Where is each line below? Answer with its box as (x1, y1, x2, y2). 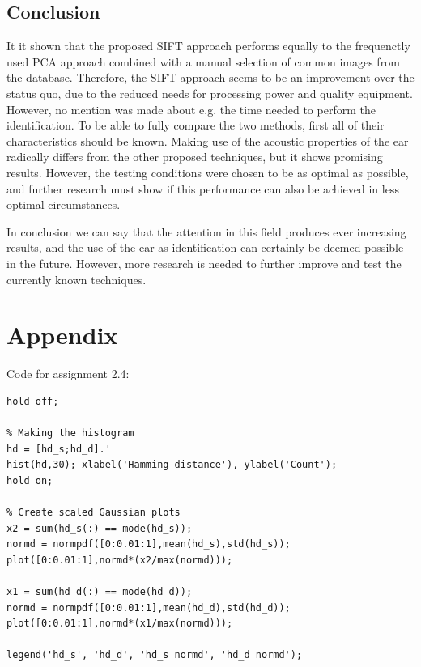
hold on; (6, 474, 53, 486)
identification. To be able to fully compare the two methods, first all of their (6, 117, 385, 134)
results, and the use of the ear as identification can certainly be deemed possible (6, 239, 404, 256)
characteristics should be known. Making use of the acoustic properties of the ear (6, 132, 409, 149)
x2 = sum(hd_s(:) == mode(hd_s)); (6, 522, 193, 534)
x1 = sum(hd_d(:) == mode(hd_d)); (6, 585, 193, 597)
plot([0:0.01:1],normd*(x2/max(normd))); (6, 554, 233, 566)
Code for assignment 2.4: (6, 365, 130, 382)
